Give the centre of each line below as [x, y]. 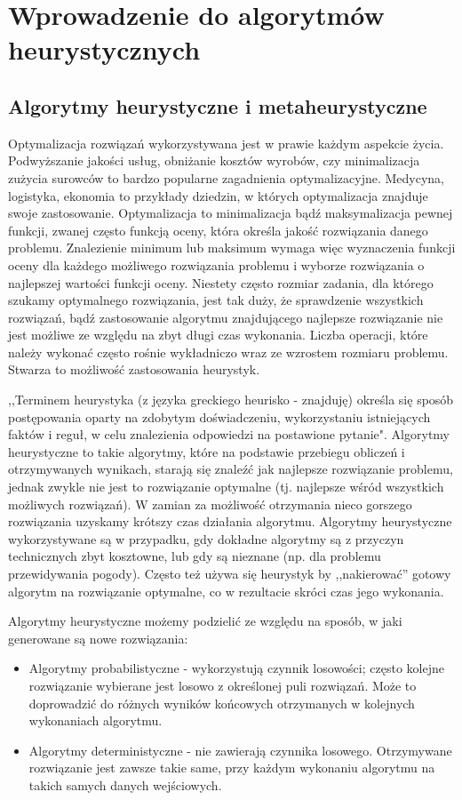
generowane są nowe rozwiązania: [98, 638]
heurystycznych [104, 49]
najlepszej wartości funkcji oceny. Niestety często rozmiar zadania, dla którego [221, 282]
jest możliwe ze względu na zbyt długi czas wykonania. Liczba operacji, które [218, 335]
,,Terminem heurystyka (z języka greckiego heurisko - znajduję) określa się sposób [231, 400]
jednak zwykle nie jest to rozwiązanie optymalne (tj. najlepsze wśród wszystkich [226, 487]
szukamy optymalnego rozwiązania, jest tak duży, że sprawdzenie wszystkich [216, 300]
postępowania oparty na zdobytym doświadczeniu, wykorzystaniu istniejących [219, 416]
